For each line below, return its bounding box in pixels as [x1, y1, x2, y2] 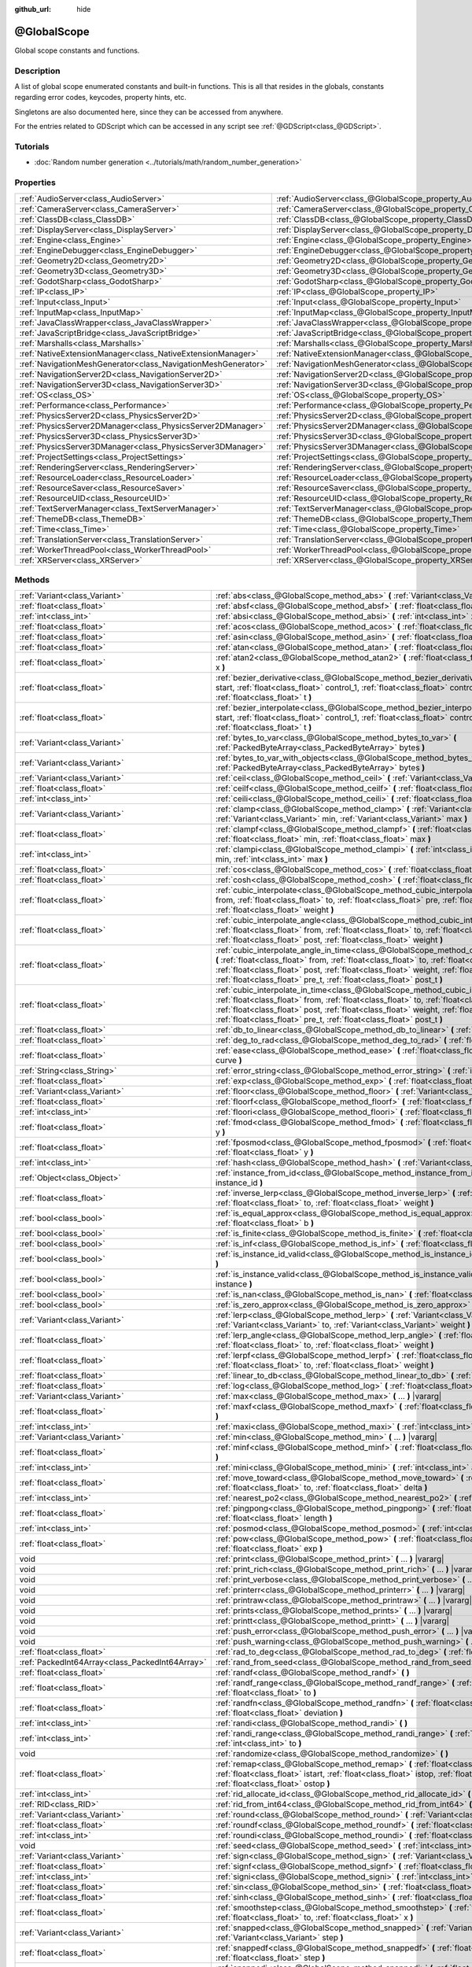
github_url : [14, 5, 51, 13]
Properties [14, 177, 57, 188]
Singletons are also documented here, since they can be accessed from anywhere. [14, 107, 283, 116]
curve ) [215, 1055, 242, 1066]
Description [14, 65, 61, 76]
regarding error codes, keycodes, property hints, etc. [14, 93, 186, 102]
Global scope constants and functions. [14, 46, 140, 55]
